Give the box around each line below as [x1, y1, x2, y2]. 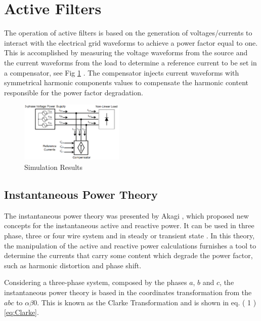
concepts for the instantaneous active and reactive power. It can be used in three [4, 220, 254, 231]
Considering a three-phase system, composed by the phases [4, 277, 187, 288]
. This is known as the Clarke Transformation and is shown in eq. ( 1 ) [37, 297, 256, 307]
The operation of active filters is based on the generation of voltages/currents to [4, 27, 252, 38]
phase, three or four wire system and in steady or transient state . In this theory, [4, 230, 255, 240]
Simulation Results [24, 161, 83, 172]
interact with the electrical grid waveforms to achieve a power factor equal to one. [4, 37, 258, 48]
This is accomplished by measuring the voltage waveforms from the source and [4, 47, 248, 58]
